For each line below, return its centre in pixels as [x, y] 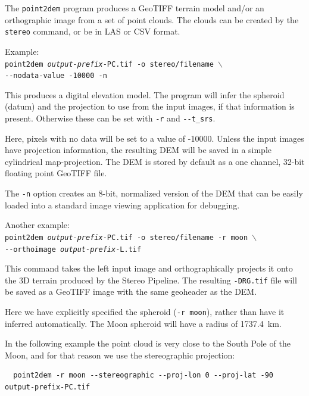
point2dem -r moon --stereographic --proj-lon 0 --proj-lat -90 [143, 375]
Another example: [37, 225]
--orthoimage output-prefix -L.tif [73, 249]
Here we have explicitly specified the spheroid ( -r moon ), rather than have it [145, 312]
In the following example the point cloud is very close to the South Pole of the [148, 343]
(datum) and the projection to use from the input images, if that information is [150, 106]
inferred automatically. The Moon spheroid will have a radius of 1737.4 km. [143, 323]
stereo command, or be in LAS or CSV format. [93, 31]
